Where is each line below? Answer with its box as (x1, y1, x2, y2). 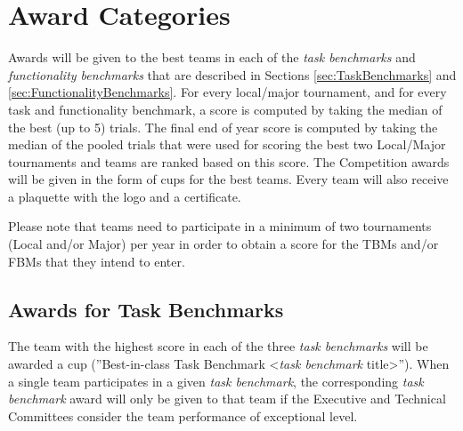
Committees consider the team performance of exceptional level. (8, 406, 358, 425)
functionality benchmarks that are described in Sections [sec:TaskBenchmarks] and (8, 65, 457, 84)
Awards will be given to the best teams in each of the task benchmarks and (8, 48, 416, 67)
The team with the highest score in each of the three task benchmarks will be (8, 337, 428, 355)
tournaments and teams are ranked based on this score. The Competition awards (8, 152, 450, 171)
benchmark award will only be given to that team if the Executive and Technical (8, 389, 446, 408)
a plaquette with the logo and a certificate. (8, 187, 241, 205)
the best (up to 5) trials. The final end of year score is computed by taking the (8, 117, 438, 136)
